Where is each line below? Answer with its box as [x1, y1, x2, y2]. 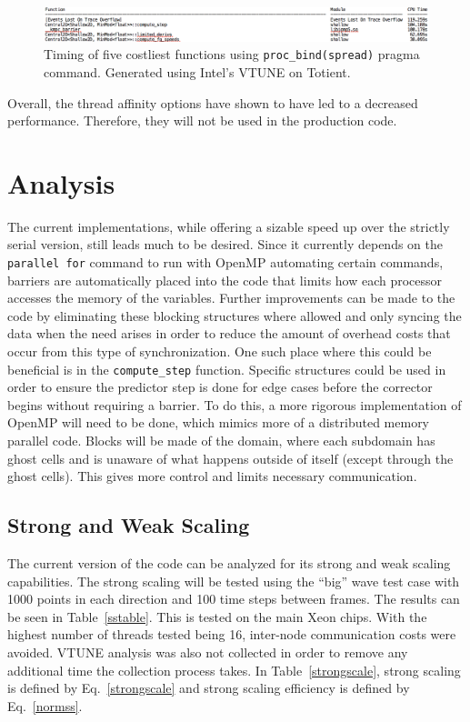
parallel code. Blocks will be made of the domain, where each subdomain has [7, 431, 435, 450]
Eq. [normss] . [7, 696, 83, 715]
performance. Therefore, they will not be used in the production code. [7, 111, 397, 130]
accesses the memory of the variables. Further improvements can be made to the [7, 288, 455, 307]
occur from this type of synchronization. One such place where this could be [7, 342, 432, 361]
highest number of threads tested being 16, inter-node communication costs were [7, 625, 456, 644]
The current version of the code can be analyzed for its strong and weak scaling [7, 554, 451, 573]
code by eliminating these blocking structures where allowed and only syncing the [7, 306, 462, 325]
